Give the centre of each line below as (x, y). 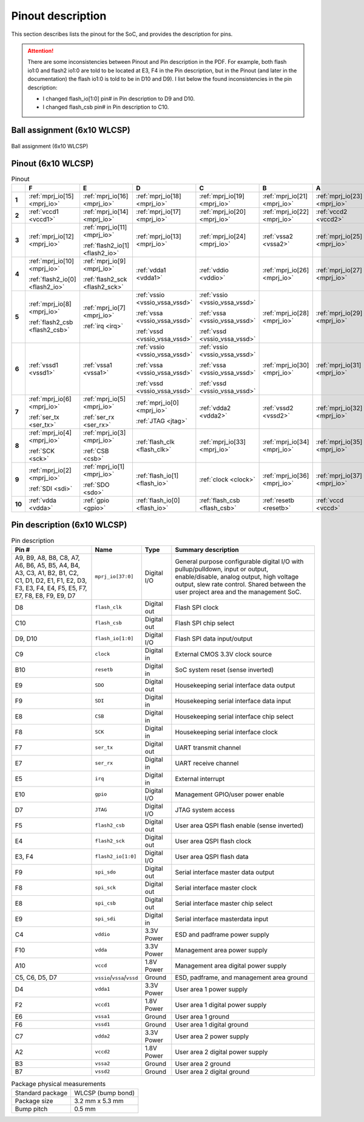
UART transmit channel (208, 748)
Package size (34, 1101)
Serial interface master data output (225, 872)
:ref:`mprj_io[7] (104, 308)
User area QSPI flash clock (213, 841)
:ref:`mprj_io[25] (339, 236)
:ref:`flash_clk (156, 442)
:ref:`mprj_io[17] (159, 212)
